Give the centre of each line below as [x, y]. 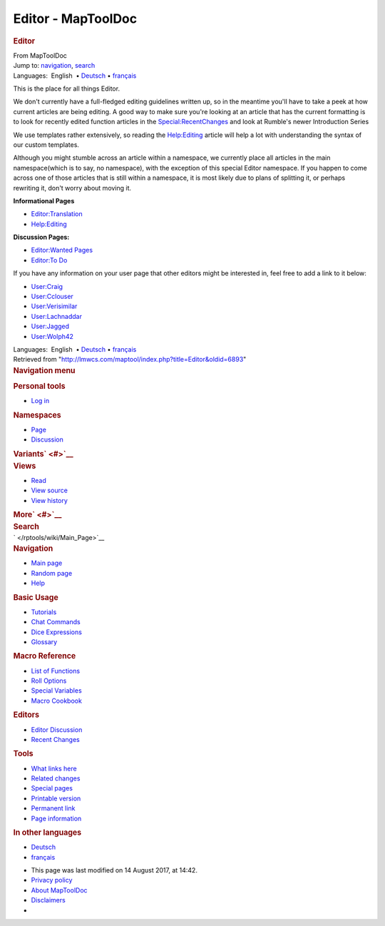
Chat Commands [56, 622]
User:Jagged [50, 326]
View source [49, 490]
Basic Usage [36, 597]
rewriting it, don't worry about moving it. [72, 188]
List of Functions [56, 671]
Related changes [56, 778]
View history [49, 500]
